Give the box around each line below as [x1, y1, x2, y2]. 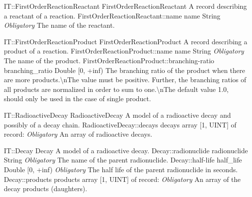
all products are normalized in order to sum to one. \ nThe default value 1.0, [4, 84, 229, 94]
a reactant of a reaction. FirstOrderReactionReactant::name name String [4, 10, 220, 20]
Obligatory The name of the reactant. [4, 20, 115, 30]
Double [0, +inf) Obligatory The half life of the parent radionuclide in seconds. [4, 164, 238, 174]
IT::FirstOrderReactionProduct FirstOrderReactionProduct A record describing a [4, 36, 248, 46]
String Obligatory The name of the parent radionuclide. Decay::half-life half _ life [4, 155, 242, 165]
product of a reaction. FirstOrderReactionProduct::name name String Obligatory [4, 46, 244, 56]
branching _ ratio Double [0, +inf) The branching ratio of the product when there [4, 65, 245, 75]
